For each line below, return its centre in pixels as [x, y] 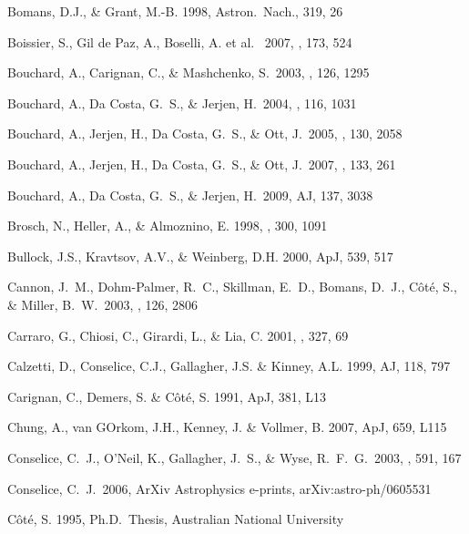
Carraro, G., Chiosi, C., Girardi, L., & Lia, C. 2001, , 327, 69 [178, 335]
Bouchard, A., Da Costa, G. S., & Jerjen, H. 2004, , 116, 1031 [182, 103]
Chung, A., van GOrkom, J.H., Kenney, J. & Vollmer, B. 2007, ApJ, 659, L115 [227, 427]
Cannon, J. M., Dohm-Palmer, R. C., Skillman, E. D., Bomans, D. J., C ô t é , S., [232, 287]
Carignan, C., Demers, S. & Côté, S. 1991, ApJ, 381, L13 [167, 396]
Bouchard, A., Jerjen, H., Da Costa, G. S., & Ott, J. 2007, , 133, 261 [202, 164]
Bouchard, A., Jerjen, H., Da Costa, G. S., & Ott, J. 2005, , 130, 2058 [205, 133]
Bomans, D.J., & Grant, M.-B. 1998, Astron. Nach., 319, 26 [175, 11]
